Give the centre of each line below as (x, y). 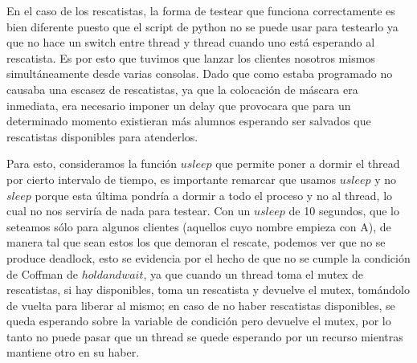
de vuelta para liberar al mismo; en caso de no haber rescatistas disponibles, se (201, 305)
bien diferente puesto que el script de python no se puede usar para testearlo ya (202, 26)
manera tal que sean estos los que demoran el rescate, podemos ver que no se (196, 242)
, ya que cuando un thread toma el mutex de (253, 273)
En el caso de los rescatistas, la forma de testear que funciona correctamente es (201, 10)
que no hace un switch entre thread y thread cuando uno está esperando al (191, 42)
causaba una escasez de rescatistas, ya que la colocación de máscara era (182, 89)
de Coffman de (43, 273)
